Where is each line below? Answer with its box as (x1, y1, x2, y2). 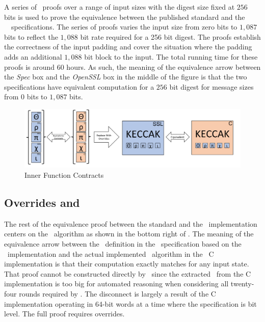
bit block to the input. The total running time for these (84, 51, 258, 62)
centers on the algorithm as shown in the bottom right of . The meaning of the (4, 228, 254, 239)
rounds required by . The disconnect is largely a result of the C (19, 288, 216, 299)
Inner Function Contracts (24, 170, 104, 180)
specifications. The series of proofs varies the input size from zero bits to (11, 21, 237, 32)
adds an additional (4, 51, 62, 62)
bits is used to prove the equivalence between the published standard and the (4, 11, 245, 22)
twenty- (230, 278, 254, 289)
